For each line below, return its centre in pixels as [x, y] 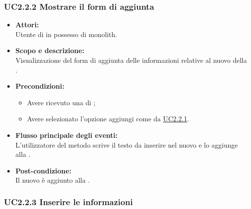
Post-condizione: [43, 170]
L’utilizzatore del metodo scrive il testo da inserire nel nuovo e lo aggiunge [126, 144]
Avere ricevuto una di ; [61, 102]
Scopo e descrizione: [50, 50]
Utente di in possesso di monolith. [66, 34]
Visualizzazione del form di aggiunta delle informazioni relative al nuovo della [131, 60]
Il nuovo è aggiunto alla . [53, 180]
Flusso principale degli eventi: [67, 135]
